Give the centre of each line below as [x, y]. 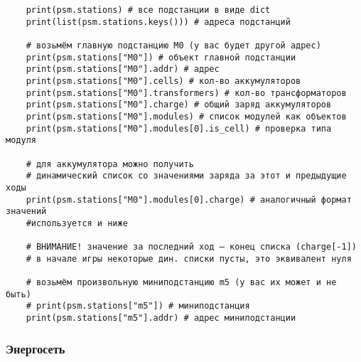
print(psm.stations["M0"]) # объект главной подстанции [161, 57]
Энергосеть [36, 348]
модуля [21, 140]
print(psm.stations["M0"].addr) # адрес [123, 69]
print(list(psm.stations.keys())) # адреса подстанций [158, 22]
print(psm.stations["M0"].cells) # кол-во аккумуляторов [163, 81]
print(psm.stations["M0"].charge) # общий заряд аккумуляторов [179, 105]
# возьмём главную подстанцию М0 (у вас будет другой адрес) [173, 45]
